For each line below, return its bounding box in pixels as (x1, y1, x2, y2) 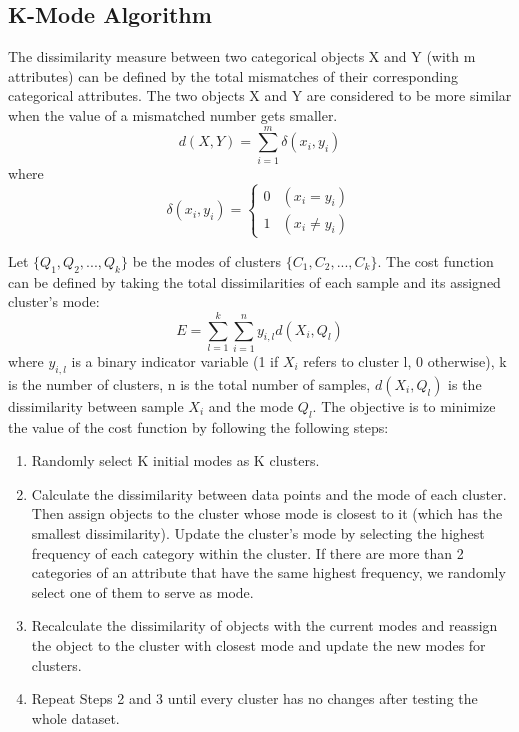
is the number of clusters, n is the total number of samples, (8, 373, 371, 394)
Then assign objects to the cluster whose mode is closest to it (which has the (31, 503, 503, 524)
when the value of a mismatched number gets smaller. (8, 104, 338, 125)
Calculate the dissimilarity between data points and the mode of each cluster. (31, 483, 507, 504)
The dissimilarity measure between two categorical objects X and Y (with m (8, 46, 476, 67)
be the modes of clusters (132, 250, 282, 271)
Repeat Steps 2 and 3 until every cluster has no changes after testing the (31, 688, 478, 709)
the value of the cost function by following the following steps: (8, 416, 389, 437)
